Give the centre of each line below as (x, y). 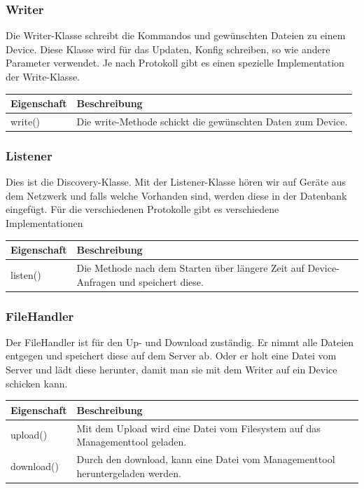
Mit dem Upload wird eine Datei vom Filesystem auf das (198, 428)
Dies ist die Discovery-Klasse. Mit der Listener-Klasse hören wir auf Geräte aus (176, 182)
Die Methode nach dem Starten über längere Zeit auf (190, 267)
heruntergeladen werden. (129, 473)
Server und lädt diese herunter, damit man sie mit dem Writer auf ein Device (171, 370)
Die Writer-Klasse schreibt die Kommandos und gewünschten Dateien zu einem (176, 35)
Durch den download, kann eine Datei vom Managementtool (206, 459)
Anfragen (96, 281)
